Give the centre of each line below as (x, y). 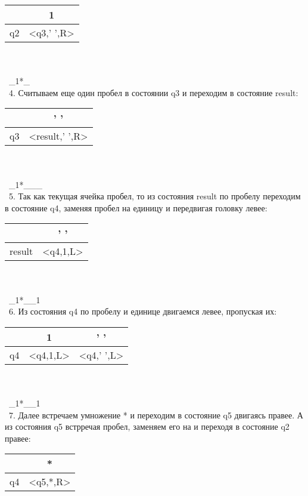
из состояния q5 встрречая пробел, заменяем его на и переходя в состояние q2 (147, 426)
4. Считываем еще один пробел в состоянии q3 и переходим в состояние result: (153, 92)
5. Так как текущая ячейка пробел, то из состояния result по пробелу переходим (155, 196)
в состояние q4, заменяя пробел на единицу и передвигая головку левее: (136, 207)
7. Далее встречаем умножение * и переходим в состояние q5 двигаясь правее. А (156, 415)
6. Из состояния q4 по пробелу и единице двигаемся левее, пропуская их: (143, 311)
